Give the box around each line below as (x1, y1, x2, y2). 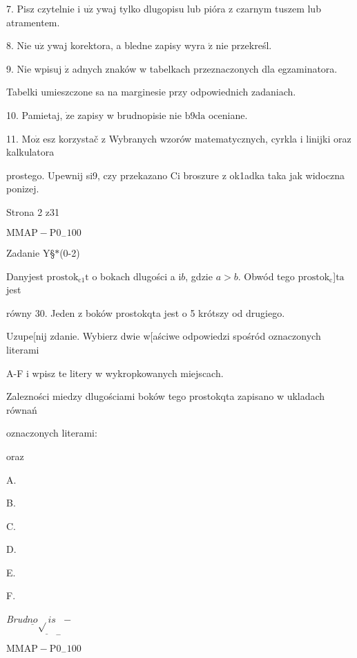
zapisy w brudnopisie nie (77, 107, 182, 122)
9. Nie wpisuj (6, 61, 62, 75)
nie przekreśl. (215, 38, 272, 53)
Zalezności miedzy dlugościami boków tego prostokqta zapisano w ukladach (6, 389, 325, 403)
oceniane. (208, 107, 248, 122)
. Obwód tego (238, 268, 295, 283)
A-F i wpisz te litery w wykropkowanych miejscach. (6, 365, 224, 380)
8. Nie (6, 38, 32, 53)
